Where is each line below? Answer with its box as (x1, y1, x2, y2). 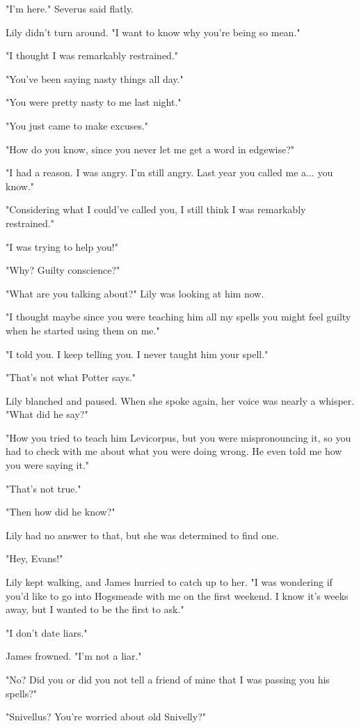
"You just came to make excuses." (6, 118, 149, 132)
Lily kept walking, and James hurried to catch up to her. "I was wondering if (6, 575, 333, 589)
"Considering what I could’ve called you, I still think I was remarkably (6, 202, 306, 217)
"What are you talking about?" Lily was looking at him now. (6, 286, 264, 300)
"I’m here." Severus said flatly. (6, 1, 134, 15)
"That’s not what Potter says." (6, 370, 136, 385)
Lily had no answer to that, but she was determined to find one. (6, 527, 279, 542)
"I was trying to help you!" (6, 239, 118, 254)
